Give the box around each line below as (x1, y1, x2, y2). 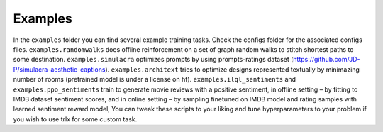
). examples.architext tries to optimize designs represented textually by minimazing (105, 65, 360, 74)
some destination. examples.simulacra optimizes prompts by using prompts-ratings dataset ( (13, 55, 294, 64)
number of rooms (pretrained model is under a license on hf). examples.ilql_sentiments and (13, 75, 296, 84)
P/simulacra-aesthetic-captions (13, 65, 106, 74)
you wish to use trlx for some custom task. (13, 114, 138, 123)
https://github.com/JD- (293, 55, 360, 64)
